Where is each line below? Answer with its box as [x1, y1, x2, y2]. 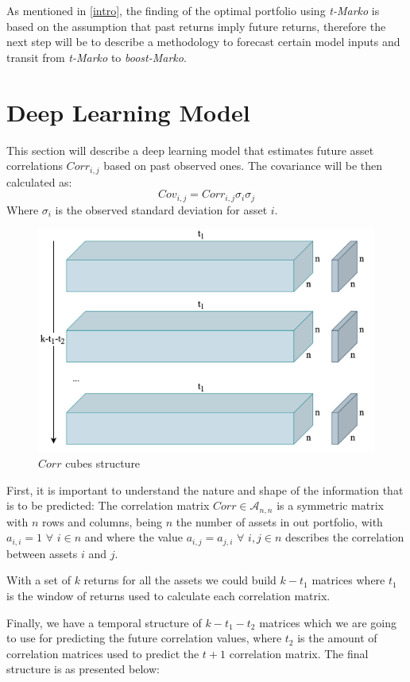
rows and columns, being [41, 513, 163, 530]
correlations [6, 157, 63, 174]
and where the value [84, 529, 184, 545]
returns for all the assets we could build [83, 572, 277, 588]
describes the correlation [285, 529, 404, 545]
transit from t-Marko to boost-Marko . [6, 48, 187, 65]
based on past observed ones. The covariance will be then [103, 157, 383, 174]
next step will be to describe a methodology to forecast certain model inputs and [6, 33, 400, 50]
